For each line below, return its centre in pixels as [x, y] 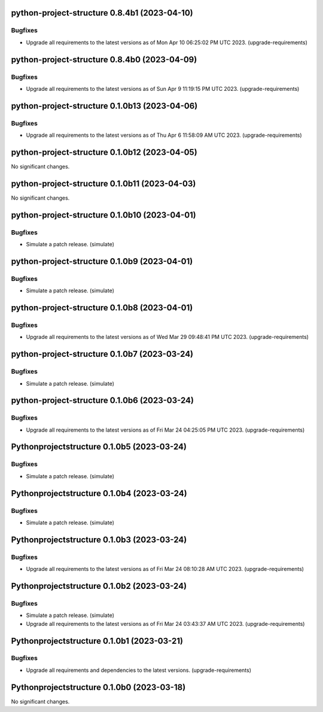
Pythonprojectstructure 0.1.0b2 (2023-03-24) [99, 586]
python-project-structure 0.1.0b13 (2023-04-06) [104, 106]
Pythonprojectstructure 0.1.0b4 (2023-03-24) [99, 493]
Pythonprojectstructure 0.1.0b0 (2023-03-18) [98, 687]
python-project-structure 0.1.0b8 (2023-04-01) [102, 308]
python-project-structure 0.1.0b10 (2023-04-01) [104, 215]
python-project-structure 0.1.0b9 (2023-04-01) [102, 261]
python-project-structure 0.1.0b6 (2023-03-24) [103, 401]
